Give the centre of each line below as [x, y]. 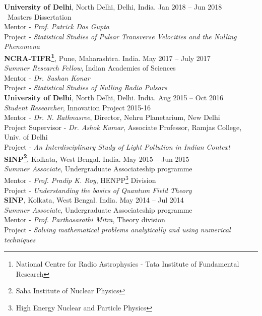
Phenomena [22, 46]
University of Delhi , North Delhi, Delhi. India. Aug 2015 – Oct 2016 [114, 97]
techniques [20, 239]
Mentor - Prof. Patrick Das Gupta [57, 26]
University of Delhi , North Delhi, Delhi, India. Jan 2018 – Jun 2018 [113, 7]
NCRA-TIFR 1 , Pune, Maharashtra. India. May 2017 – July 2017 [107, 57]
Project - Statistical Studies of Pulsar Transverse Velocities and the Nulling [120, 36]
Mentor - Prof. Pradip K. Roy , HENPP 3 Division [80, 179]
